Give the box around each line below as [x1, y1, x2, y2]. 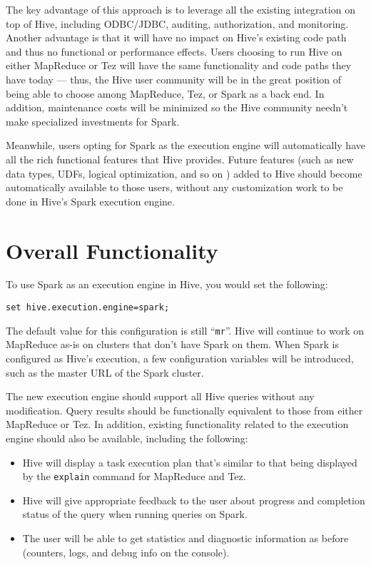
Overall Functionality [6, 235, 218, 265]
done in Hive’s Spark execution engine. [6, 193, 175, 208]
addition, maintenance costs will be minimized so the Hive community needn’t [6, 100, 348, 115]
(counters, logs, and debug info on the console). [22, 544, 230, 559]
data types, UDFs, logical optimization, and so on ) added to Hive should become [6, 166, 362, 180]
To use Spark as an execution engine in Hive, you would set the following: [6, 277, 328, 292]
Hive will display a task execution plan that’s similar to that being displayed [22, 454, 357, 469]
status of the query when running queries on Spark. [22, 507, 248, 521]
